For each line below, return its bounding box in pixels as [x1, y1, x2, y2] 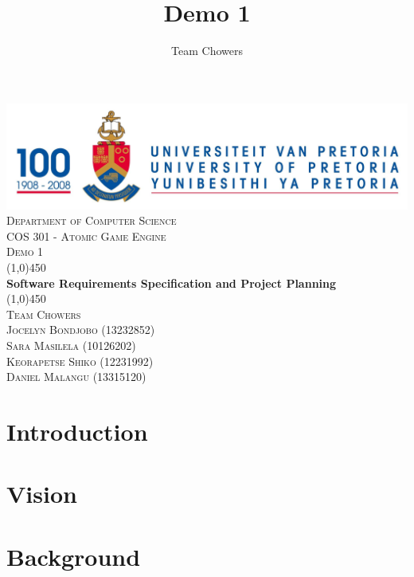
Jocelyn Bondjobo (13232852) [6, 321, 155, 338]
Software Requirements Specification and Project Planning [6, 274, 337, 291]
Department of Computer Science [6, 212, 177, 229]
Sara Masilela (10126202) [6, 336, 136, 353]
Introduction [6, 414, 148, 447]
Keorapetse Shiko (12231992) [6, 352, 154, 369]
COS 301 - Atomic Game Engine [6, 227, 166, 244]
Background [6, 540, 141, 572]
